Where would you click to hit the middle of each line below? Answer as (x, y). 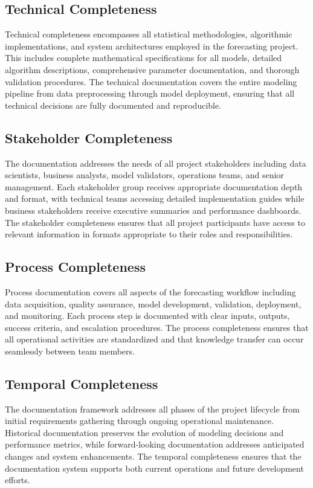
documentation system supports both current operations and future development (154, 468)
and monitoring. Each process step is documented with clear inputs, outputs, (147, 316)
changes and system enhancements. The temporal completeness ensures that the (153, 456)
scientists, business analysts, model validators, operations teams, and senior (144, 175)
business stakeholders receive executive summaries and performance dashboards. (153, 210)
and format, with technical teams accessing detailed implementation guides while (155, 198)
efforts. (18, 480)
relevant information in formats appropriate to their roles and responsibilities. (149, 234)
